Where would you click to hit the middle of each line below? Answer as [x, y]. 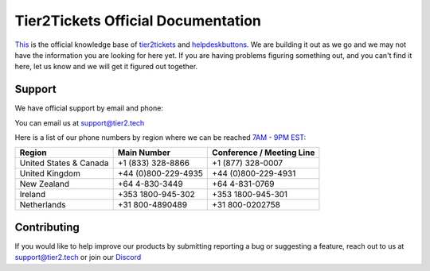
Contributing [47, 227]
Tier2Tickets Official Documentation [138, 21]
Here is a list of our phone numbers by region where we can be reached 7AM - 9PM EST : [160, 137]
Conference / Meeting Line [264, 153]
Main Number [144, 153]
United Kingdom [50, 173]
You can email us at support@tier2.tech [80, 122]
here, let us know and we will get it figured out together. [106, 67]
